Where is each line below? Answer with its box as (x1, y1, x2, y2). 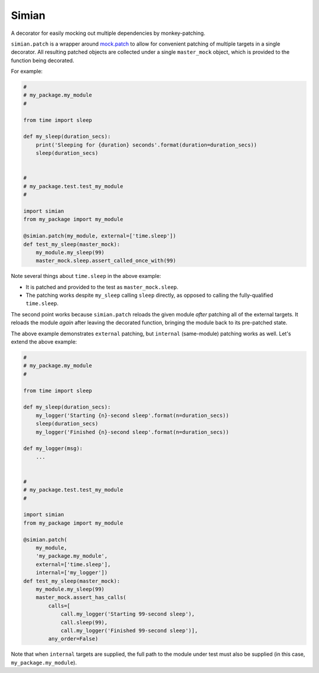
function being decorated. (11, 57, 74, 64)
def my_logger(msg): (23, 445, 83, 452)
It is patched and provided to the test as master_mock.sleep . (25, 283, 178, 290)
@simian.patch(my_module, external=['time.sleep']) (23, 232, 177, 240)
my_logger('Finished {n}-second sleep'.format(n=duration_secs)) (35, 429, 229, 435)
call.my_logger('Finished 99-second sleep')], (60, 627, 198, 634)
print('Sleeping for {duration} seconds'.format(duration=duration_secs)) (35, 141, 257, 148)
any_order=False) (48, 636, 99, 642)
